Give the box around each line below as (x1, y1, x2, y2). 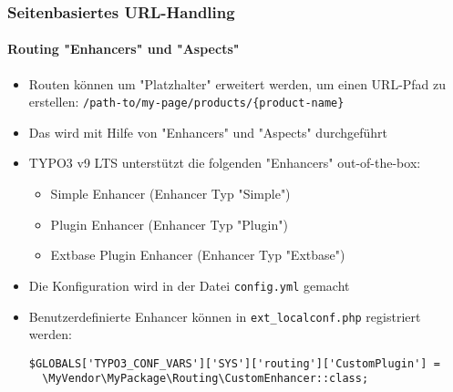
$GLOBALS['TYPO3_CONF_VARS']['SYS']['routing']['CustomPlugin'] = (28, 356, 440, 370)
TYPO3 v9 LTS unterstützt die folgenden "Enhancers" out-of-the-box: (28, 153, 421, 172)
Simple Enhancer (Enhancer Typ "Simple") (50, 184, 291, 203)
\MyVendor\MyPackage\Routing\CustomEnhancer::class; (42, 372, 369, 386)
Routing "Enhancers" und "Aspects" (7, 39, 240, 58)
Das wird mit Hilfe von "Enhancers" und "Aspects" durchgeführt (28, 122, 388, 141)
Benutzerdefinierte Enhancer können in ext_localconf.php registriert (28, 306, 421, 325)
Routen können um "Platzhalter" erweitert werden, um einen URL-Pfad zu (28, 74, 447, 93)
